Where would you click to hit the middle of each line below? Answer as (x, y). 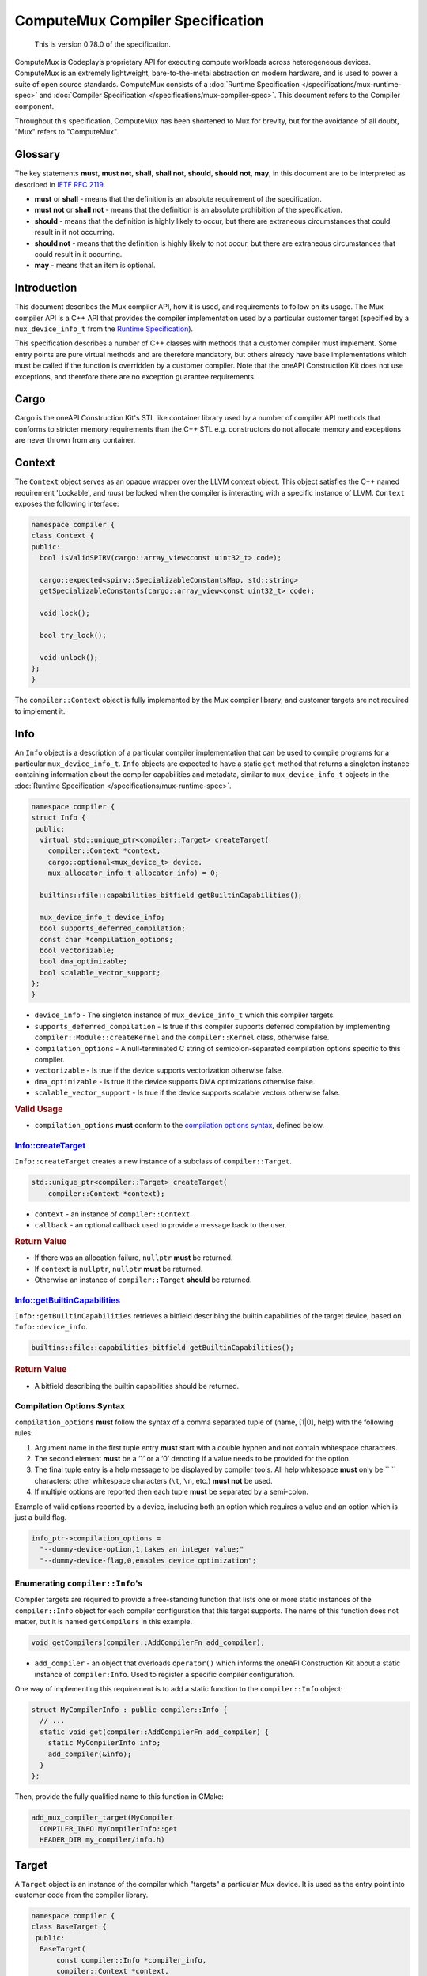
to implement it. (40, 711)
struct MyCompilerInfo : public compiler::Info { (129, 1710)
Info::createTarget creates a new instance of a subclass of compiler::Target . (153, 1161)
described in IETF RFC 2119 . (60, 184)
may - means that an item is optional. (95, 266)
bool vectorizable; (77, 950)
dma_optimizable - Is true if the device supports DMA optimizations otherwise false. (175, 1081)
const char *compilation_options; (107, 939)
